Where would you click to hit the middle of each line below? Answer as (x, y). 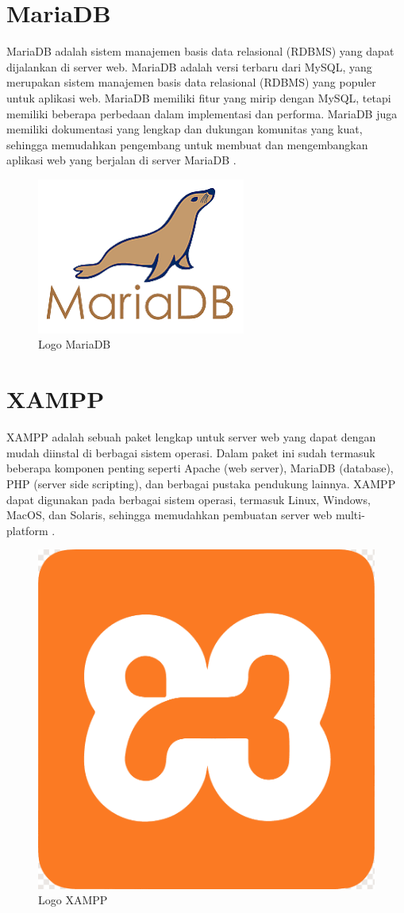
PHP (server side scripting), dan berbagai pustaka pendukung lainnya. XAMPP (201, 483)
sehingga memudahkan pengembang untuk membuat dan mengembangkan (187, 144)
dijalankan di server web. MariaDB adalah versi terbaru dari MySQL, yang (189, 66)
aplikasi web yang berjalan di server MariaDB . (121, 160)
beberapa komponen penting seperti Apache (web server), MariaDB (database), (200, 468)
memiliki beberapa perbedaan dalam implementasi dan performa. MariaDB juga (202, 113)
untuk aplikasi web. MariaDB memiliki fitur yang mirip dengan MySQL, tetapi (199, 97)
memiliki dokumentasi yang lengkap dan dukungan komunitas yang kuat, (185, 129)
